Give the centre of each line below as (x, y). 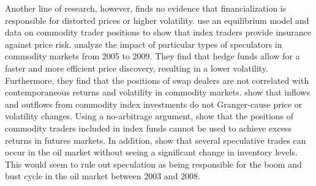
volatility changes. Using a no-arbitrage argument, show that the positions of (149, 116)
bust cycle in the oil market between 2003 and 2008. (103, 176)
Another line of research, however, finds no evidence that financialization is (146, 8)
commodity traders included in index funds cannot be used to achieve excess (148, 128)
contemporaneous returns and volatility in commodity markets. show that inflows (157, 92)
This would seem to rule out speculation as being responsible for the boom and (153, 164)
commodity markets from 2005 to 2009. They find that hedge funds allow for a (152, 56)
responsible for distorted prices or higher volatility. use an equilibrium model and (157, 20)
